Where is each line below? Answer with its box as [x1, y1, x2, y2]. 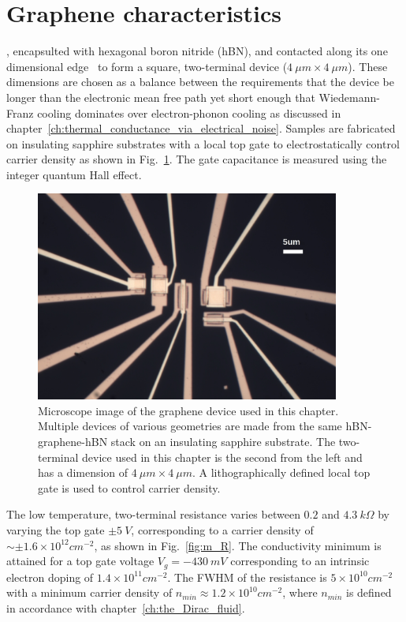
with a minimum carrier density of [6, 584, 173, 601]
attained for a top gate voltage [6, 553, 155, 569]
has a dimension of [38, 464, 129, 481]
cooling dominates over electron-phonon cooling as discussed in [37, 104, 341, 121]
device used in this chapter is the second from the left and [82, 448, 363, 465]
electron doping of [6, 568, 94, 585]
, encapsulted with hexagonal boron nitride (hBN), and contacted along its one [6, 43, 388, 59]
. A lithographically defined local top [192, 464, 371, 481]
